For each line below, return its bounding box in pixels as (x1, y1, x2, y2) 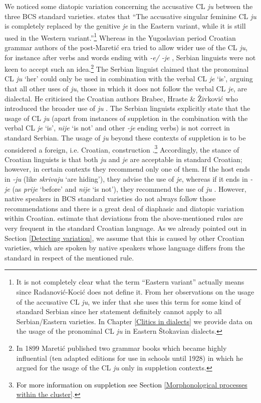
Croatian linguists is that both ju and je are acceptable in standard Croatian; (5, 154, 242, 164)
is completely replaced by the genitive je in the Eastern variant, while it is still (5, 21, 246, 31)
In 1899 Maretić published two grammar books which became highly (16, 342, 227, 353)
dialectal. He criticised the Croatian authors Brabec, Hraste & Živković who (5, 93, 238, 103)
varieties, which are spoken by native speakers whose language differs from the (5, 242, 245, 253)
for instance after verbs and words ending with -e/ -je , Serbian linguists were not (5, 52, 256, 62)
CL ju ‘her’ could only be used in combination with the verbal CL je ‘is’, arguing (5, 73, 253, 84)
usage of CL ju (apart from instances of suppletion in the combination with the (5, 112, 248, 123)
